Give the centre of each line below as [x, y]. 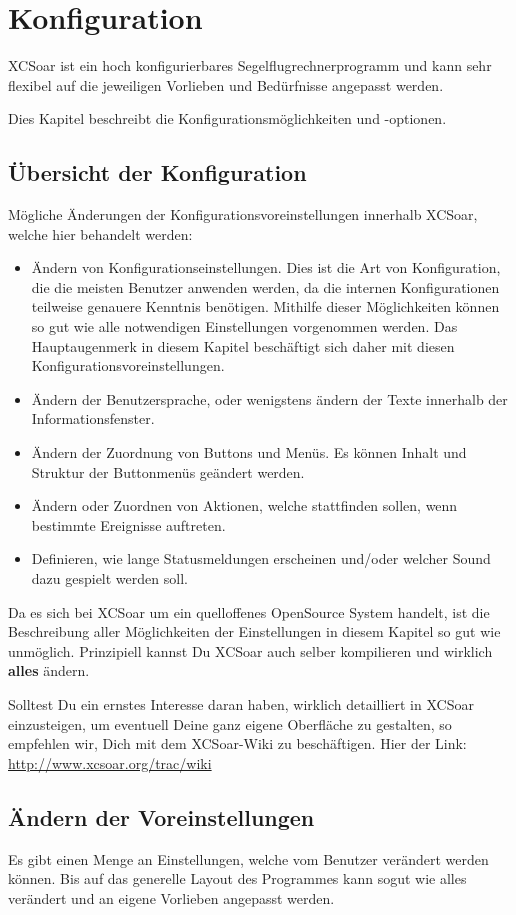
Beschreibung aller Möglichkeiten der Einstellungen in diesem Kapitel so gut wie [254, 631]
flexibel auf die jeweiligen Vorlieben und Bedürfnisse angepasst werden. [226, 84]
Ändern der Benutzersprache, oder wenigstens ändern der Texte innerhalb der [269, 398]
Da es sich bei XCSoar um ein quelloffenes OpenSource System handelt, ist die [249, 611]
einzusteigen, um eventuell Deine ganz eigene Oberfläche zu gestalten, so [230, 723]
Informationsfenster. [93, 418]
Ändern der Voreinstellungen [161, 816]
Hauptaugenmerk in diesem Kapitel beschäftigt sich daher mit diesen [243, 345]
